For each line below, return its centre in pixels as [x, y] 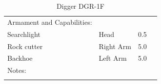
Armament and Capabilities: [50, 22]
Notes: [17, 70]
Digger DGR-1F [80, 6]
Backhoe [20, 58]
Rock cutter [25, 46]
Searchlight [24, 34]
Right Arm [115, 46]
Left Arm [113, 58]
